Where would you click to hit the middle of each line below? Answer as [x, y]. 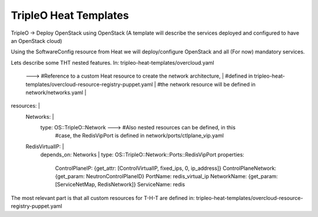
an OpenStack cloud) [37, 41]
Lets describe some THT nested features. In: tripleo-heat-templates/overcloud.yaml [112, 62]
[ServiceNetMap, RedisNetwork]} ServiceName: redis [120, 185]
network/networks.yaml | [56, 92]
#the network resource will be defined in [206, 84]
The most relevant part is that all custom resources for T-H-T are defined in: [103, 198]
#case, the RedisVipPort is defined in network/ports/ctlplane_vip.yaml [139, 136]
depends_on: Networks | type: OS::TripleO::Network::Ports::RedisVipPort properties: [142, 155]
